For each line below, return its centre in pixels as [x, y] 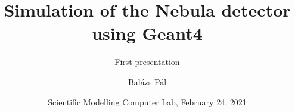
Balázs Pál [147, 81]
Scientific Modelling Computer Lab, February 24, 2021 [147, 102]
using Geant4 [147, 33]
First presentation [147, 62]
